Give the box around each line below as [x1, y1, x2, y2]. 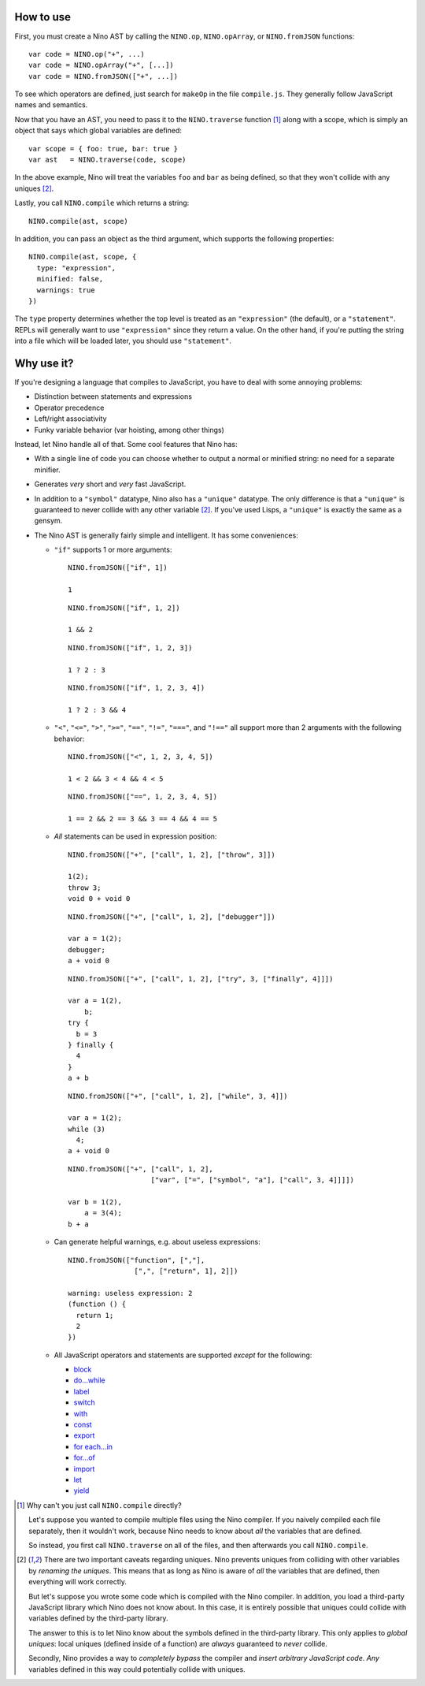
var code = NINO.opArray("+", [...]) [28, 61, 175, 70]
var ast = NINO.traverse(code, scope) [28, 155, 187, 165]
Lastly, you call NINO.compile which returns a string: [14, 198, 190, 208]
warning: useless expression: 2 [68, 1289, 193, 1297]
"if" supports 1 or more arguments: [54, 545, 172, 555]
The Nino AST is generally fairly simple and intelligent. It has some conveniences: [34, 530, 298, 540]
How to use [14, 10, 71, 24]
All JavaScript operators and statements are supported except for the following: [54, 1350, 312, 1360]
